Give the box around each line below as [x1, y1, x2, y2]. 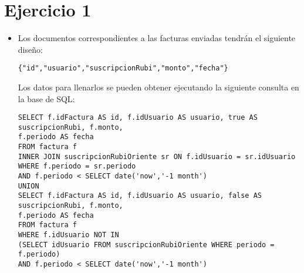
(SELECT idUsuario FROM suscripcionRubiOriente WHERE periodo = [18, 240, 275, 249]
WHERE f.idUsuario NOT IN [18, 231, 119, 240]
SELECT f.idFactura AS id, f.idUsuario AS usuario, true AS [18, 113, 258, 122]
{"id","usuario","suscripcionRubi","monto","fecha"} [18, 64, 228, 73]
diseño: [18, 43, 43, 55]
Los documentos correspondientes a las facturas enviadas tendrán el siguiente [18, 32, 296, 44]
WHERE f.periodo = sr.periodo [18, 162, 136, 171]
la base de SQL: [18, 92, 75, 105]
